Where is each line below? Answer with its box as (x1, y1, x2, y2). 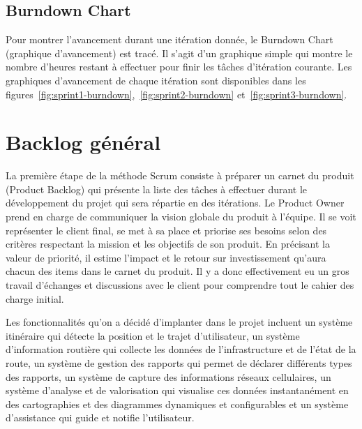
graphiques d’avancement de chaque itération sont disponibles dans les (6, 73, 306, 87)
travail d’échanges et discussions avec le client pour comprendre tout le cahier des (6, 278, 354, 292)
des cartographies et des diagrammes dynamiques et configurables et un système (6, 396, 349, 411)
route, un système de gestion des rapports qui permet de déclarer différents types (6, 356, 352, 370)
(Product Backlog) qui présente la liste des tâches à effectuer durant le (6, 181, 308, 196)
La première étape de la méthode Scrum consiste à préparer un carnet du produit (6, 168, 354, 183)
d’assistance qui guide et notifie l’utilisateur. (6, 410, 195, 425)
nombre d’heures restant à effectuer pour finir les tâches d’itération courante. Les (6, 59, 352, 74)
